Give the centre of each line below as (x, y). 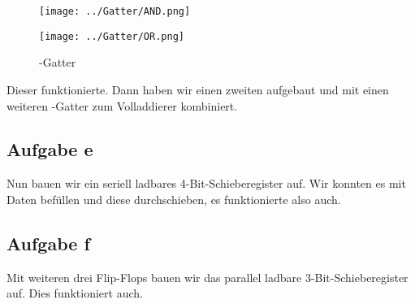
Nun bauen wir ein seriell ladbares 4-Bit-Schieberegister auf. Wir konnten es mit (206, 183)
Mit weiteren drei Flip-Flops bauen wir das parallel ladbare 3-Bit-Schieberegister (207, 277)
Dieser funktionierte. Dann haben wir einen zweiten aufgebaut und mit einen (198, 89)
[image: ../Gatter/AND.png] (115, 11)
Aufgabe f (48, 243)
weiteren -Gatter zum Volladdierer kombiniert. (122, 105)
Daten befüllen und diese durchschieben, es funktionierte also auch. (174, 199)
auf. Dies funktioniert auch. (75, 293)
